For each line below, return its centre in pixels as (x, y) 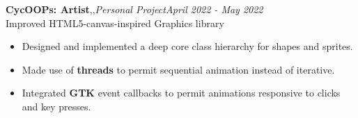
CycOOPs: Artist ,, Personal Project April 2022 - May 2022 (134, 9)
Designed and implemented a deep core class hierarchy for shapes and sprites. (187, 46)
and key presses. (56, 106)
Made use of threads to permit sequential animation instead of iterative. (178, 69)
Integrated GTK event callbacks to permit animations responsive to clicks (181, 93)
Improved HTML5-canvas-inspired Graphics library (115, 23)
